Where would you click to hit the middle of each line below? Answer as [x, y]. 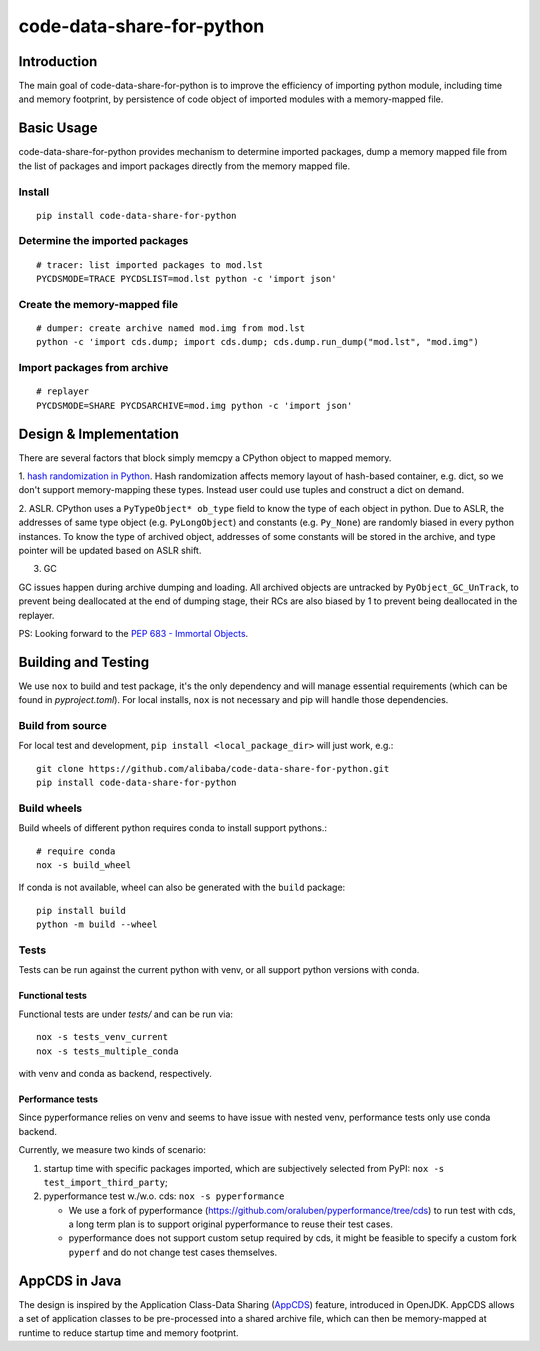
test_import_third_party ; [106, 1182]
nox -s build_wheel [84, 865]
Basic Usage [58, 128]
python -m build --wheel [97, 924]
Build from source [62, 725]
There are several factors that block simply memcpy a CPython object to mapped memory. [205, 457]
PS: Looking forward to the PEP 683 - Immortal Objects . [133, 633]
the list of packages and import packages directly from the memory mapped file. [184, 166]
